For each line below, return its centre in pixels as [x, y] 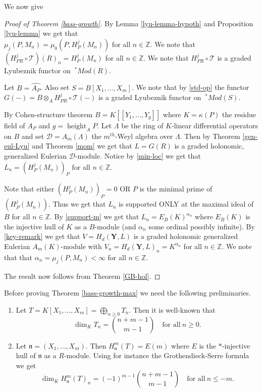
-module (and [115, 226]
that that [18, 257]
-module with [81, 246]
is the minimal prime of [176, 189]
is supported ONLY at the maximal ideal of [186, 204]
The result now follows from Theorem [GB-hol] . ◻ [82, 276]
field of [15, 125]
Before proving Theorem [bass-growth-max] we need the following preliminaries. [127, 293]
